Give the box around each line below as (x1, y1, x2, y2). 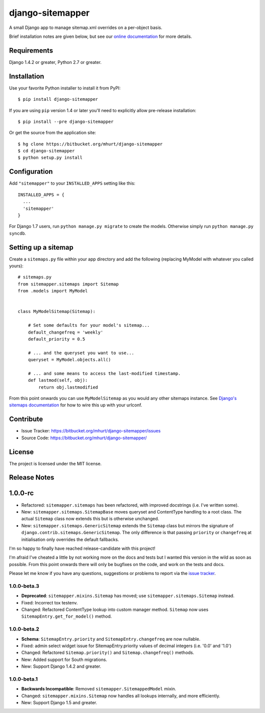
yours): (9, 263, 24, 269)
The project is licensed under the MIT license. (9, 460, 102, 466)
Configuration (9, 168, 53, 176)
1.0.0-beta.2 (9, 626, 39, 632)
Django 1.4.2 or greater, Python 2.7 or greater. (9, 59, 102, 65)
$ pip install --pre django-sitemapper (18, 118, 114, 124)
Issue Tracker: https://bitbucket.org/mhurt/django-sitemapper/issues (21, 428, 161, 434)
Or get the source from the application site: (9, 130, 96, 136)
